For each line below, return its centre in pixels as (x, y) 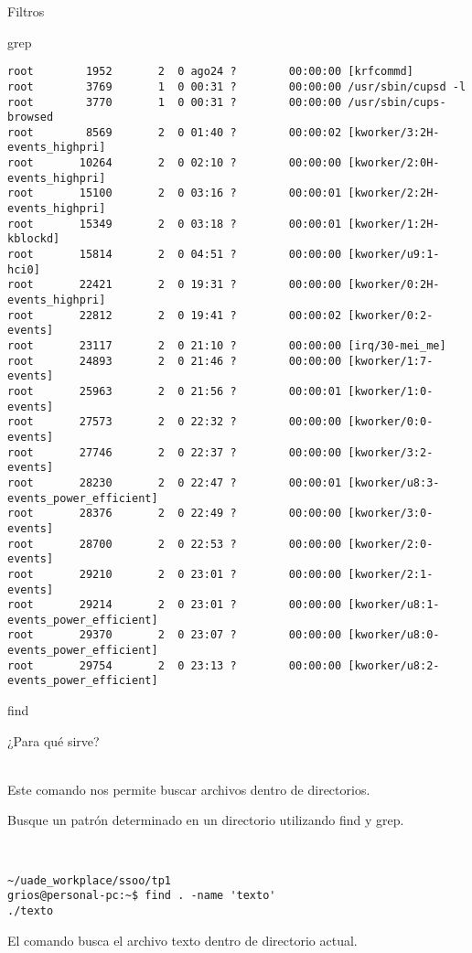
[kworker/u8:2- (394, 665)
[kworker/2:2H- (394, 193)
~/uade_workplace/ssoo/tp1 (89, 880)
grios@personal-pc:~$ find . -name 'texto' (142, 896)
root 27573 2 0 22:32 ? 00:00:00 (175, 422)
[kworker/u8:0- (394, 635)
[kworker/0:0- (391, 422)
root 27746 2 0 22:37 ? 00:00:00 (175, 452)
